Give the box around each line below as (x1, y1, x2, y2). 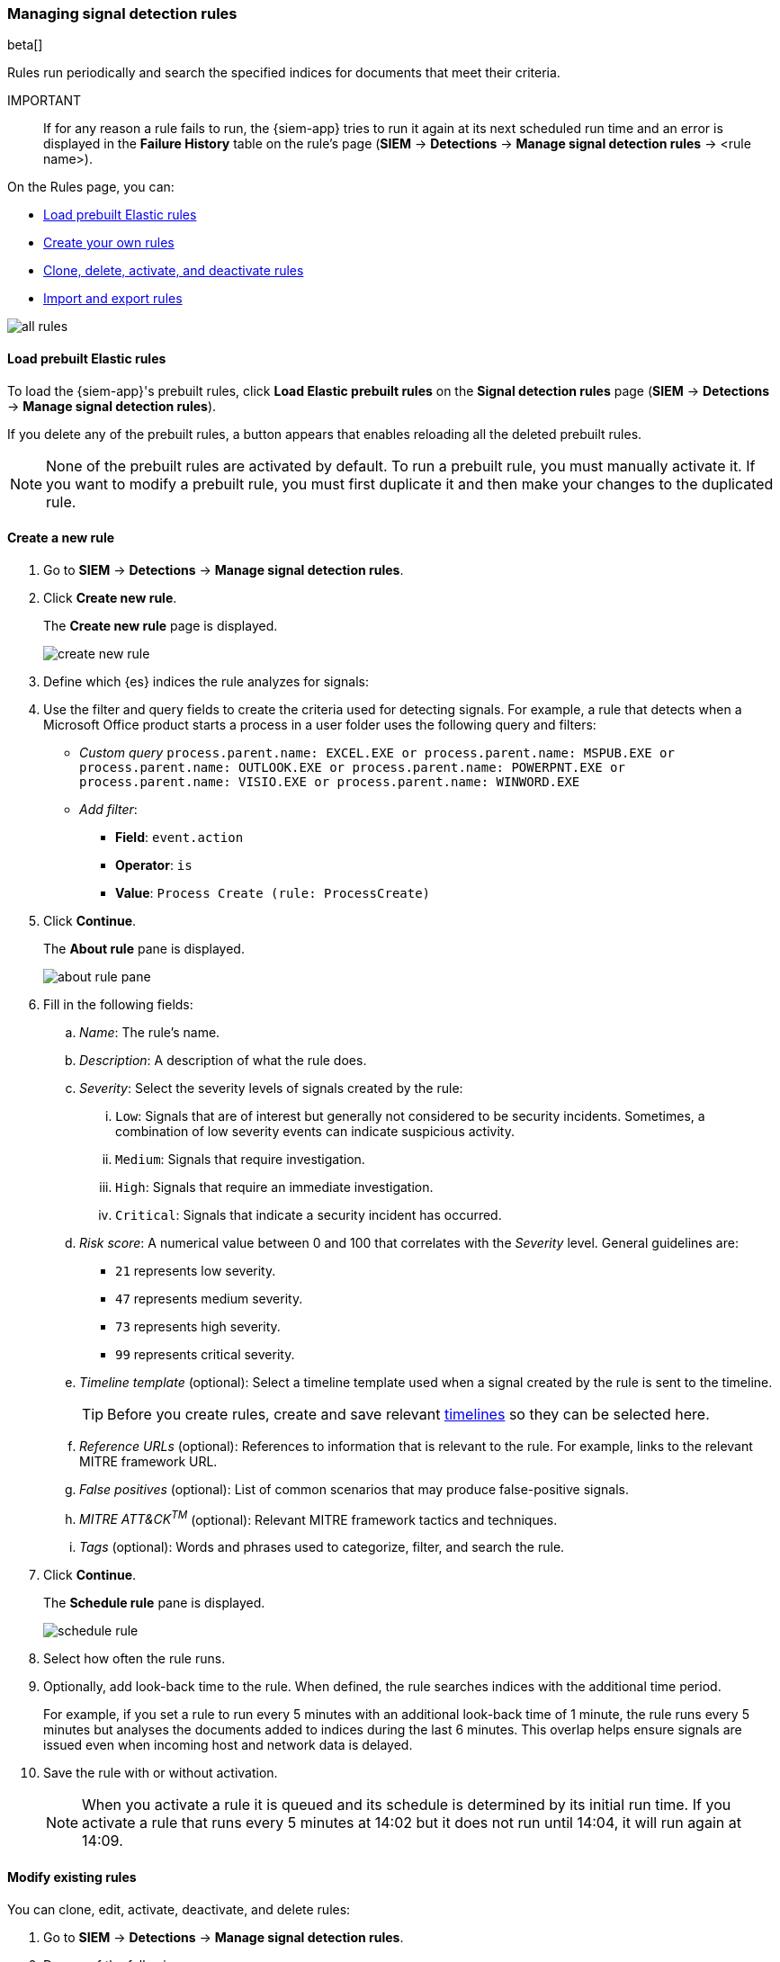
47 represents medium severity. (115, 1290, 303, 1306)
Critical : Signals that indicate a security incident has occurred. (115, 1206, 502, 1223)
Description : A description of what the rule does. (79, 1052, 367, 1068)
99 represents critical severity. (115, 1346, 295, 1362)
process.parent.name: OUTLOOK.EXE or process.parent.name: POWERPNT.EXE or (79, 759, 625, 775)
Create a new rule (7, 530, 115, 546)
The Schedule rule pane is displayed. (43, 1595, 265, 1611)
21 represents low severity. (115, 1262, 276, 1278)
